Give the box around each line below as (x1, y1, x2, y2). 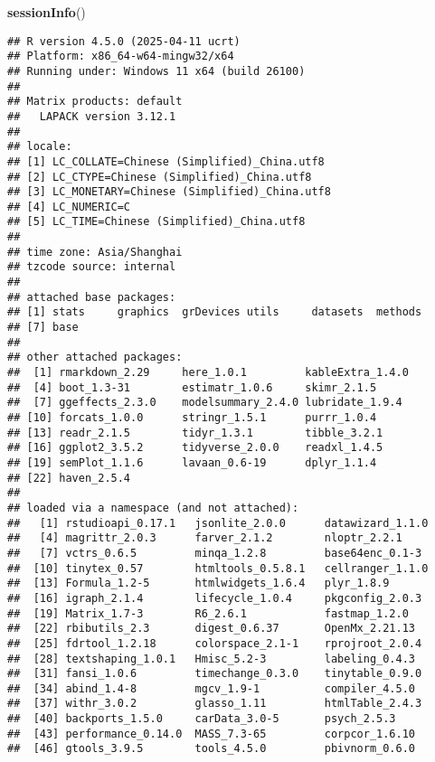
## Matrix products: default (7, 95, 183, 108)
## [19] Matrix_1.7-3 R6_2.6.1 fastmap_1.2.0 (7, 607, 409, 620)
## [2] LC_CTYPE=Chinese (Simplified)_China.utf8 (7, 170, 312, 183)
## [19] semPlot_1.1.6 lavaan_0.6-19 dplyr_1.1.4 (7, 456, 377, 469)
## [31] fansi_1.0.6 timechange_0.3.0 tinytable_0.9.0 (7, 667, 422, 681)
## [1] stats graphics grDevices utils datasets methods (7, 306, 422, 319)
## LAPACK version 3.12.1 (7, 109, 176, 123)
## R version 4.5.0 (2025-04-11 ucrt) (7, 34, 241, 48)
